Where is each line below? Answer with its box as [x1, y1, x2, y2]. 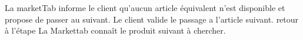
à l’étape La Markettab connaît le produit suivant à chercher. [5, 24, 226, 37]
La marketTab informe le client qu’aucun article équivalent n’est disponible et [5, 2, 285, 13]
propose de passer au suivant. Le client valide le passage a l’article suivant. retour [5, 13, 299, 25]
